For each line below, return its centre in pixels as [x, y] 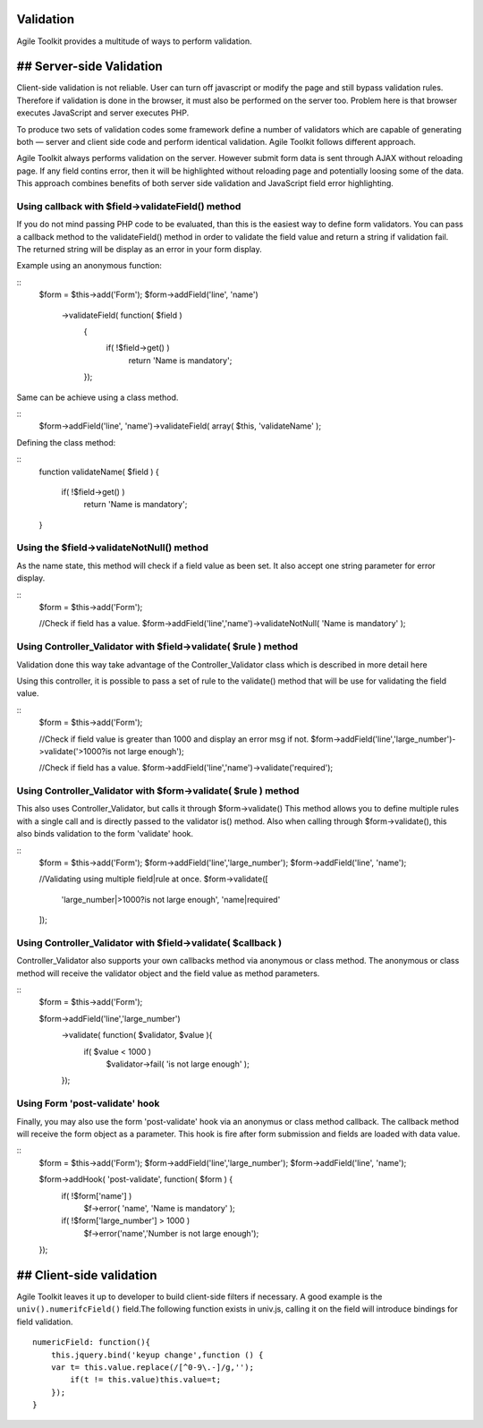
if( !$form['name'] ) [97, 1195]
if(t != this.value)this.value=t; [146, 1380]
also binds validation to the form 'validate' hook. [105, 834]
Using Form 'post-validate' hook [88, 1103]
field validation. [45, 1322]
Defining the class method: [66, 442]
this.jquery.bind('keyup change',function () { [157, 1355]
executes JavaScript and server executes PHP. [103, 113]
